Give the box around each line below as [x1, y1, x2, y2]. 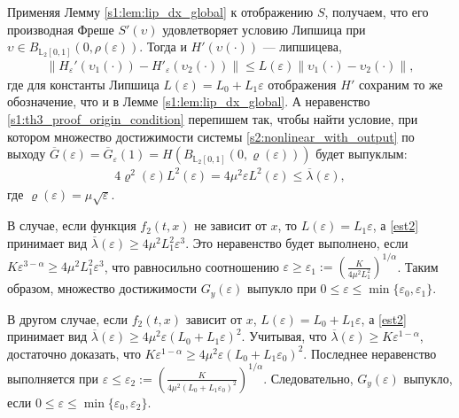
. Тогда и [139, 37, 187, 56]
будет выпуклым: [315, 144, 408, 163]
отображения [268, 74, 337, 93]
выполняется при [7, 368, 99, 387]
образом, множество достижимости [7, 279, 197, 298]
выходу [7, 144, 46, 163]
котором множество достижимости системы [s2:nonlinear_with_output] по [7, 127, 415, 145]
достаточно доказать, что [7, 344, 141, 362]
